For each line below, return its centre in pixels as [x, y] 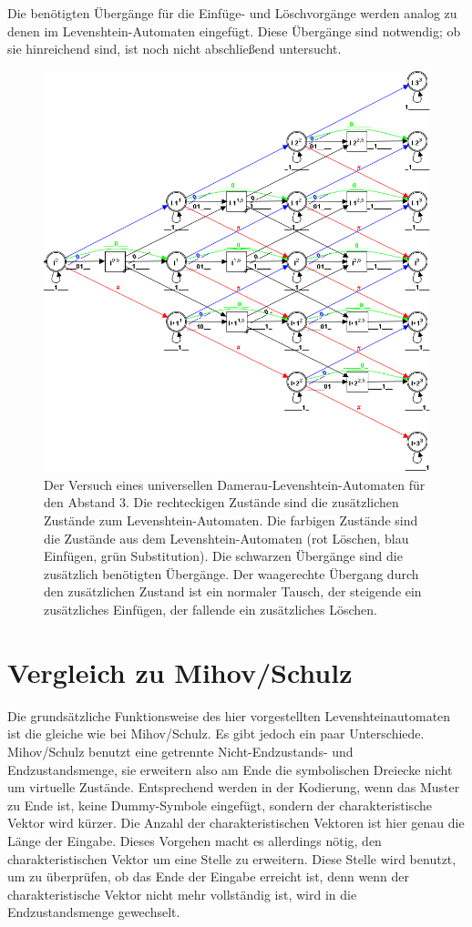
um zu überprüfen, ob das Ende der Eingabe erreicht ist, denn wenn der [209, 876]
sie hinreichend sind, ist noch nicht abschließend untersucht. [174, 49]
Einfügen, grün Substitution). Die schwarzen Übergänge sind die [223, 556]
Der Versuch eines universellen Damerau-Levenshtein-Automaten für [235, 484]
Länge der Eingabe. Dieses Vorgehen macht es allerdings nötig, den [195, 840]
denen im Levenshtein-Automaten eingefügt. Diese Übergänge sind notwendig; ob [234, 31]
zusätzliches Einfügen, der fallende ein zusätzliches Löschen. [210, 610]
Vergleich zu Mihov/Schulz [180, 672]
